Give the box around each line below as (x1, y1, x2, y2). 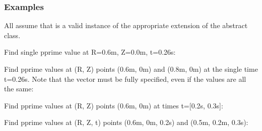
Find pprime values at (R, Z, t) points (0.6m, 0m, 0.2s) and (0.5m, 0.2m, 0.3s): (4, 117, 248, 127)
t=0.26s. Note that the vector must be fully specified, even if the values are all (4, 73, 246, 84)
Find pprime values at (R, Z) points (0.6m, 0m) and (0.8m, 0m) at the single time (4, 64, 258, 74)
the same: (4, 83, 34, 94)
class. (4, 30, 21, 40)
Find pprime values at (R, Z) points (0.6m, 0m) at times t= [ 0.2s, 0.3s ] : (4, 100, 223, 110)
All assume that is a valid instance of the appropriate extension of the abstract (4, 20, 248, 31)
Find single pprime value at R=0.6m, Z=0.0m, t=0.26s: (4, 47, 176, 57)
